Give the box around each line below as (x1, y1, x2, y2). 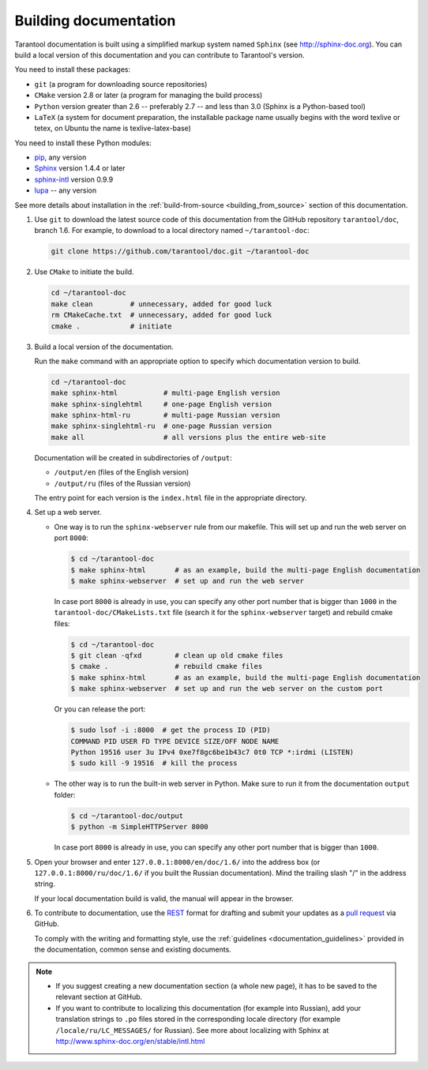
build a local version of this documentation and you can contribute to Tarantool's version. (14, 50, 305, 59)
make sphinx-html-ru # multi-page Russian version (51, 411, 280, 420)
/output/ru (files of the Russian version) (54, 479, 191, 488)
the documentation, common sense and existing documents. (34, 944, 232, 955)
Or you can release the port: (54, 704, 146, 714)
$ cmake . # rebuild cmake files (70, 662, 263, 671)
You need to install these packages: (14, 65, 130, 74)
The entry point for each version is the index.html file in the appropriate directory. (34, 494, 307, 502)
